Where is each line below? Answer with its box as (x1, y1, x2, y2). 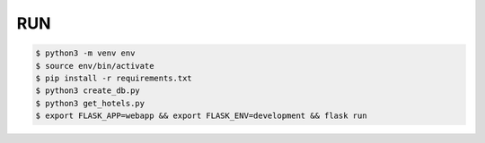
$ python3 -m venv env (35, 48, 136, 58)
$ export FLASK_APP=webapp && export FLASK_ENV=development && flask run (35, 111, 367, 121)
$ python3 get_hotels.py (35, 98, 145, 108)
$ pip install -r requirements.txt (35, 72, 192, 83)
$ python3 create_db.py (35, 86, 141, 96)
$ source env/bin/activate (35, 61, 154, 71)
